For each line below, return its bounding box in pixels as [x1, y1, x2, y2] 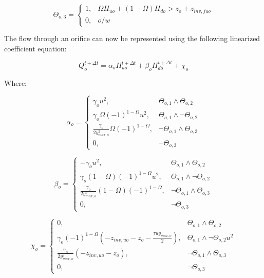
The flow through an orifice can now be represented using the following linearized [4, 33, 260, 44]
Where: [4, 77, 27, 88]
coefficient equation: [4, 43, 67, 53]
